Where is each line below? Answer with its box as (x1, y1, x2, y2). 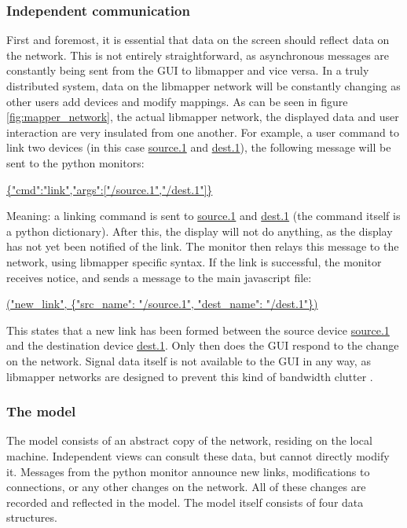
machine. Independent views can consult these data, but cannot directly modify (6, 447, 390, 464)
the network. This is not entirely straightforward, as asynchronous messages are (6, 46, 390, 63)
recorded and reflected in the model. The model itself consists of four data (6, 493, 364, 510)
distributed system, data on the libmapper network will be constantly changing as (6, 78, 401, 93)
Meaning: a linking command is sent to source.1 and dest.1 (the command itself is (6, 207, 401, 224)
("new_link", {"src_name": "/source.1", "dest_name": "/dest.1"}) (6, 295, 318, 312)
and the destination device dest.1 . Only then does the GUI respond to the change (6, 337, 399, 354)
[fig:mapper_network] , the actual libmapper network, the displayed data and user (6, 108, 399, 125)
